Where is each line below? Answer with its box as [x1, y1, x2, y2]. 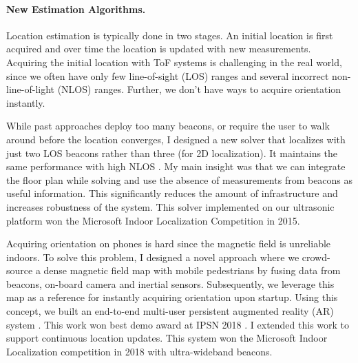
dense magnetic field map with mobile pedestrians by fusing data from [43, 263, 341, 278]
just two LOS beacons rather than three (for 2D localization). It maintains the [6, 145, 338, 160]
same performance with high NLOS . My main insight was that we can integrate [6, 159, 346, 174]
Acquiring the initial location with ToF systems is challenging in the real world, [6, 54, 342, 69]
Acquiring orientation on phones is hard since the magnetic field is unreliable [6, 236, 331, 251]
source [6, 263, 33, 278]
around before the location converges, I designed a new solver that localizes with [6, 132, 346, 146]
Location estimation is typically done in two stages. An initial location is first [6, 28, 333, 42]
